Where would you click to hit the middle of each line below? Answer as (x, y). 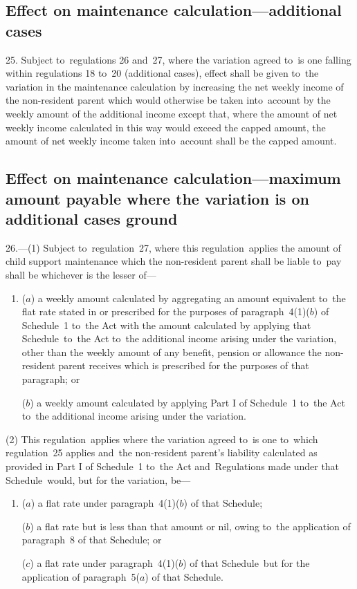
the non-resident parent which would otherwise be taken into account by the (168, 100)
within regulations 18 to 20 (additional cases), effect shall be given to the (162, 73)
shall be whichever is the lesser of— (81, 274)
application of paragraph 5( (81, 576)
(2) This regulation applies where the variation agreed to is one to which (162, 439)
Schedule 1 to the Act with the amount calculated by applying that (166, 325)
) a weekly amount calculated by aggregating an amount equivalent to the (188, 298)
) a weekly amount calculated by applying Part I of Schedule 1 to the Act (187, 402)
